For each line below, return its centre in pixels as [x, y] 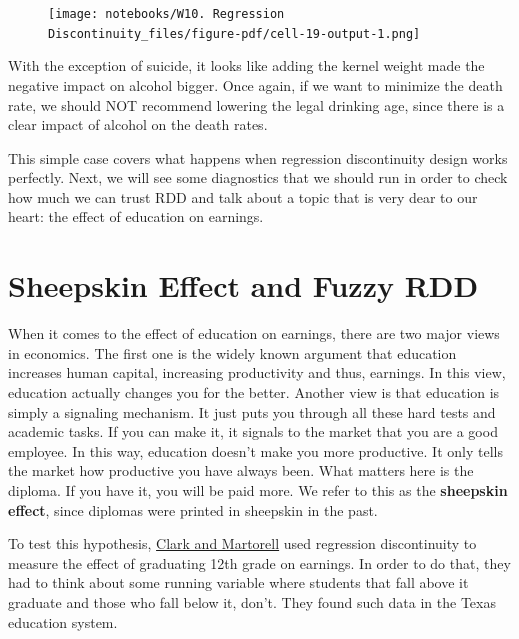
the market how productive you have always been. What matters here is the [241, 470]
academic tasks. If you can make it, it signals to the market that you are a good [253, 431]
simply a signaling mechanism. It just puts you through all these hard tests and [252, 411]
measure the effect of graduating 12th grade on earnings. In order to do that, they [259, 562]
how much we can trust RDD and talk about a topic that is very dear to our [243, 196]
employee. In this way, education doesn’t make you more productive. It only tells [255, 450]
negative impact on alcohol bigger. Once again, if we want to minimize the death [255, 84]
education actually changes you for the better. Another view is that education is [254, 391]
